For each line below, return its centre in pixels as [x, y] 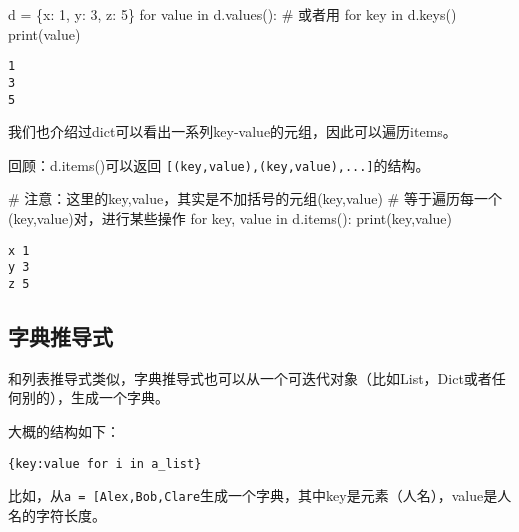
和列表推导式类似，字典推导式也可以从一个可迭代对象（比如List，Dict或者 [250, 377]
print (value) [44, 33]
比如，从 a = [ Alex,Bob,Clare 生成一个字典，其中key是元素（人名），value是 [253, 495]
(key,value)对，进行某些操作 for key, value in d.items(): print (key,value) [230, 218]
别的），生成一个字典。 [95, 397]
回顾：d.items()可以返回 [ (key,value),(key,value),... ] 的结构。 [219, 164]
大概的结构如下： [64, 430]
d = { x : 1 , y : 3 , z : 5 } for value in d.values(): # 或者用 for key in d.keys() [232, 14]
